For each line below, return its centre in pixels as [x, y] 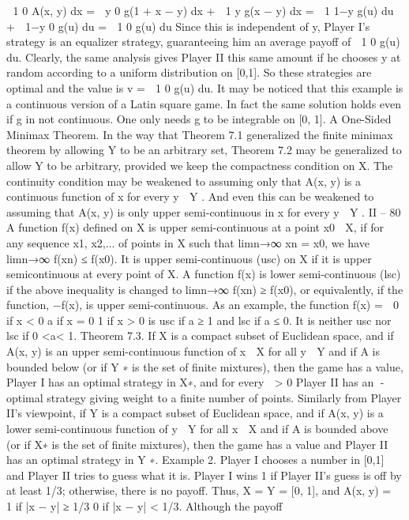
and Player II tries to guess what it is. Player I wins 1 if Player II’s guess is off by [204, 475]
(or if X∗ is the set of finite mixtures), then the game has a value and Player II [197, 444]
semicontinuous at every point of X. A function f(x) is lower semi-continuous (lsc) [204, 274]
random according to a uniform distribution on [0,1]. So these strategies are [189, 72]
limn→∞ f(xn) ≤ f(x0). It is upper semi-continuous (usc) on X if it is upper [189, 258]
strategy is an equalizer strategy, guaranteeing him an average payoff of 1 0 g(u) [203, 41]
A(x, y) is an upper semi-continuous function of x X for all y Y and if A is [193, 351]
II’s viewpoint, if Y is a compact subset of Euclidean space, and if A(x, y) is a [195, 413]
